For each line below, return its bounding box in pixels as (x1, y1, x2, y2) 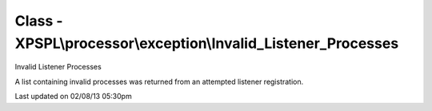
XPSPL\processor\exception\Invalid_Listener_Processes (14, 34, 399, 52)
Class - (14, 12, 63, 30)
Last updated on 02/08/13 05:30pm (14, 92, 132, 101)
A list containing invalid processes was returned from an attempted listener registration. (14, 77, 304, 86)
